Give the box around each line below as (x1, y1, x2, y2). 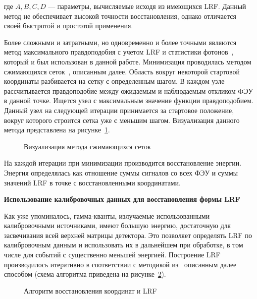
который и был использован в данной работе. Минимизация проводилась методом (4, 56, 252, 66)
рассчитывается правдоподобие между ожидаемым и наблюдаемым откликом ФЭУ (4, 85, 253, 96)
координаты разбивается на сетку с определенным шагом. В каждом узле (4, 76, 225, 86)
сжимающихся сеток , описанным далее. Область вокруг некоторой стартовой (4, 66, 240, 76)
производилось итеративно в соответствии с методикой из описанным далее (4, 259, 237, 269)
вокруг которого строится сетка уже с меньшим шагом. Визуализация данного (4, 115, 240, 125)
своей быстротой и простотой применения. (4, 20, 133, 31)
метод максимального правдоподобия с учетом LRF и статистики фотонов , (4, 47, 234, 57)
